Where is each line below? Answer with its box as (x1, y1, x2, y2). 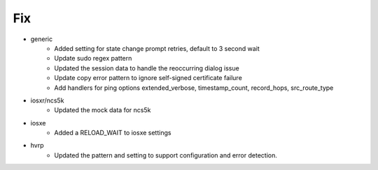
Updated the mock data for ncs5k (54, 106, 151, 114)
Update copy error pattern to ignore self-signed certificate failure (54, 74, 243, 82)
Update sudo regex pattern (54, 54, 132, 63)
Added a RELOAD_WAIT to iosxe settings (54, 129, 171, 137)
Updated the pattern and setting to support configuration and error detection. (54, 150, 278, 160)
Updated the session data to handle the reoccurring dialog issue (54, 63, 239, 72)
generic (30, 35, 52, 43)
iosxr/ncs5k (30, 96, 64, 105)
